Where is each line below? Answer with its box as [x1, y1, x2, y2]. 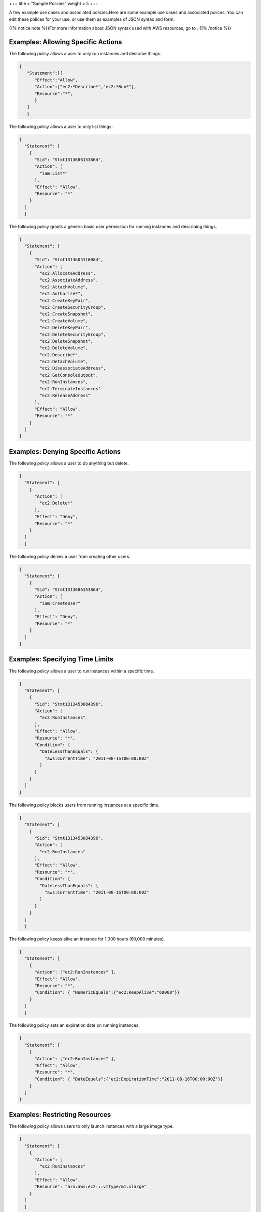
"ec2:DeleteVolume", [39, 345, 88, 351]
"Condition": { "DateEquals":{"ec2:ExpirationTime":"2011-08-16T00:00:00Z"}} [34, 1076, 223, 1082]
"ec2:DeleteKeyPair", [39, 325, 91, 331]
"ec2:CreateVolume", [39, 318, 88, 323]
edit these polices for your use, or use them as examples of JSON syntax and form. [9, 16, 175, 22]
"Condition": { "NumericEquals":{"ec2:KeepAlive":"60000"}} [34, 989, 180, 995]
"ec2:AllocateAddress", [39, 271, 96, 276]
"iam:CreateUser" [39, 600, 81, 606]
